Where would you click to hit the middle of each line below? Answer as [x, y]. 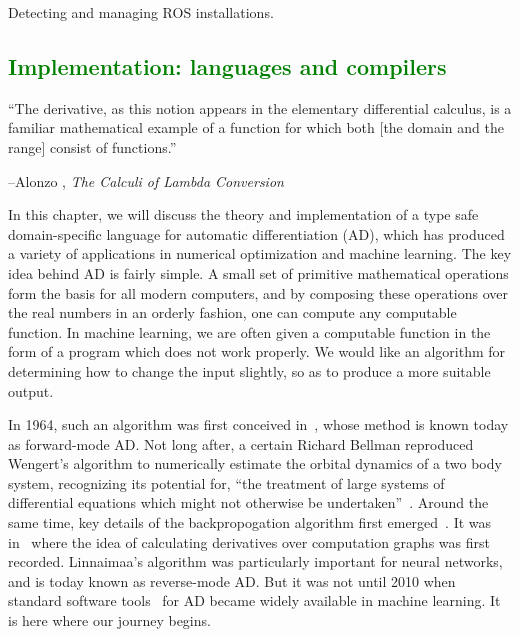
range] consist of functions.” [92, 146]
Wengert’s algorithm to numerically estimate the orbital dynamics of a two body [255, 463]
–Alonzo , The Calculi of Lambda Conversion [146, 180]
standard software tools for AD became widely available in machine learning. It [254, 600]
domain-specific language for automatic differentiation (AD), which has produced [256, 233]
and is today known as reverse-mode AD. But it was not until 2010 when [232, 580]
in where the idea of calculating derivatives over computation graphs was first [249, 541]
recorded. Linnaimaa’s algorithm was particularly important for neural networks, [255, 561]
